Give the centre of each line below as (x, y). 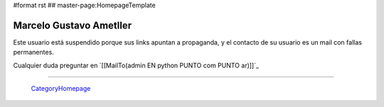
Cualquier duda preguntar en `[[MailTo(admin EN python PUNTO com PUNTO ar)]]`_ (136, 65)
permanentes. (34, 52)
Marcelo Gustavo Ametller (73, 25)
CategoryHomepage (61, 89)
